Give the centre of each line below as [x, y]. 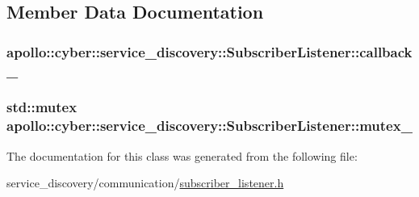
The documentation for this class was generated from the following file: [182, 155]
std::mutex [42, 107]
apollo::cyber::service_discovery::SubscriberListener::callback [209, 51]
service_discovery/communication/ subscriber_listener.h [145, 183]
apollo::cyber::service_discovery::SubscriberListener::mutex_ [209, 126]
